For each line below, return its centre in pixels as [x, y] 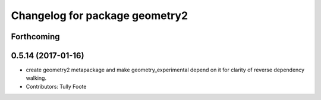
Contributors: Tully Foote [56, 86]
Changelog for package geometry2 [100, 15]
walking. [36, 78]
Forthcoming [35, 37]
